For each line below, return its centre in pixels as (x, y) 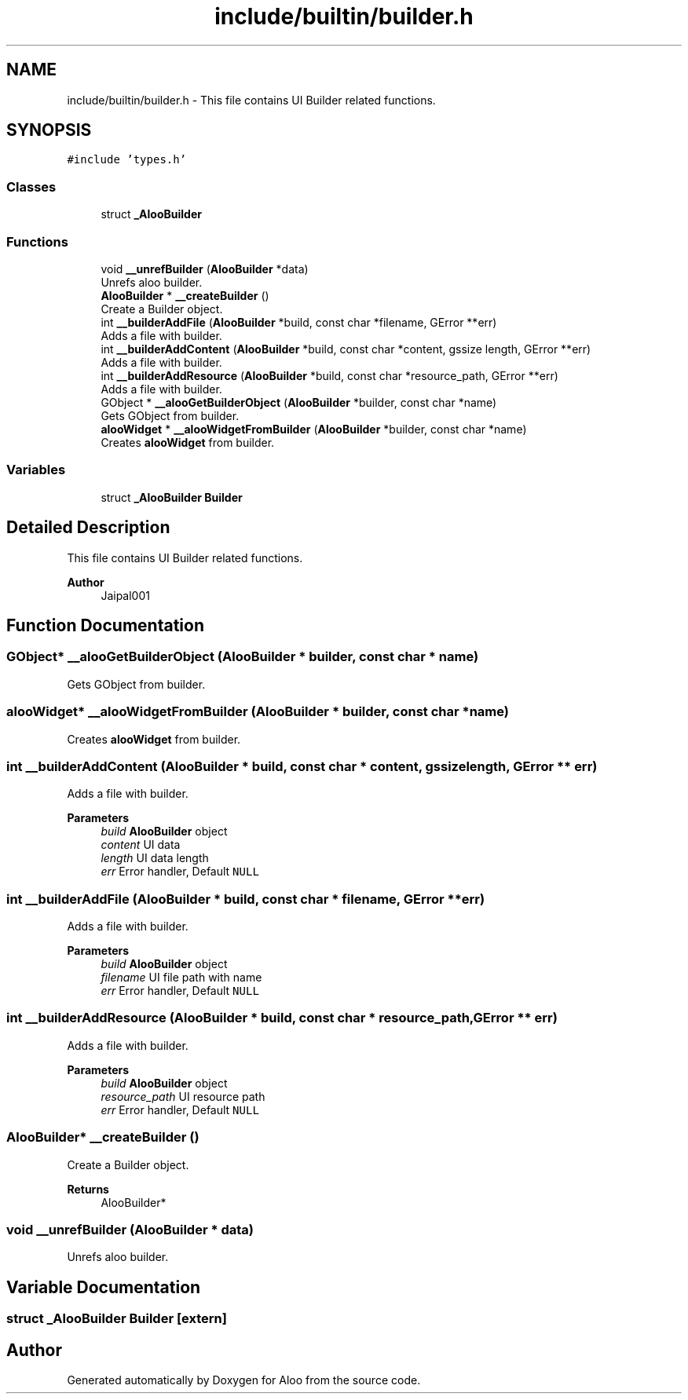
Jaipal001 (125, 595)
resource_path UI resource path (183, 1096)
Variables (36, 470)
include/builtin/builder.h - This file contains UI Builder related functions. (251, 100)
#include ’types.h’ (127, 160)
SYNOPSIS (49, 130)
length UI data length (155, 858)
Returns (88, 1189)
